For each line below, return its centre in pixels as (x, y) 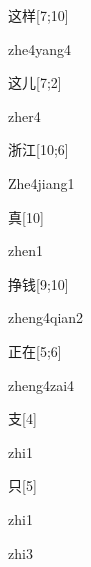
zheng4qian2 (46, 317)
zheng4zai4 (41, 384)
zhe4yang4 (39, 48)
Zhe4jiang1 (41, 182)
